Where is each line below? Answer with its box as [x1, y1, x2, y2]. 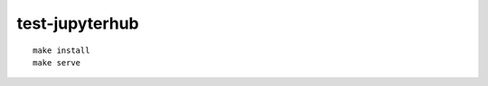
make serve [33, 57, 81, 67]
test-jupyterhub [16, 13, 139, 33]
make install [33, 45, 90, 56]
